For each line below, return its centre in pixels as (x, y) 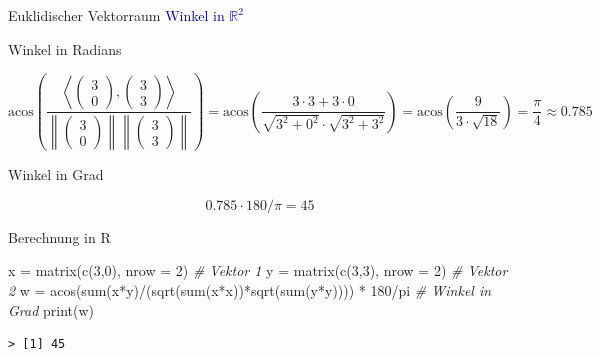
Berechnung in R (59, 236)
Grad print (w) (51, 309)
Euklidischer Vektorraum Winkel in (116, 15)
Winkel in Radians (65, 48)
